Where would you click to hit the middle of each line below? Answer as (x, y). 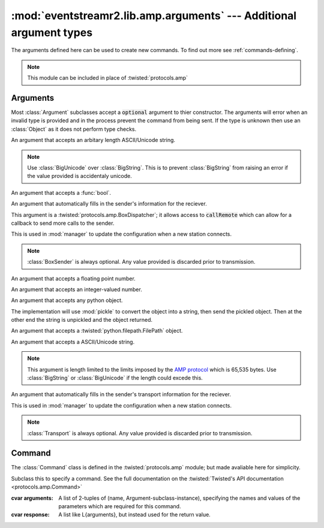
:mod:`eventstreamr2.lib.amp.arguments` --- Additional (154, 16)
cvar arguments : (32, 498)
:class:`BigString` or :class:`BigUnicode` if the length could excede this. (115, 378)
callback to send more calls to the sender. (63, 223)
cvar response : (30, 515)
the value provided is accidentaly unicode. (79, 176)
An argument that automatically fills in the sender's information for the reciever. (109, 204)
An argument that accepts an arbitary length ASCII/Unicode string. (93, 140)
